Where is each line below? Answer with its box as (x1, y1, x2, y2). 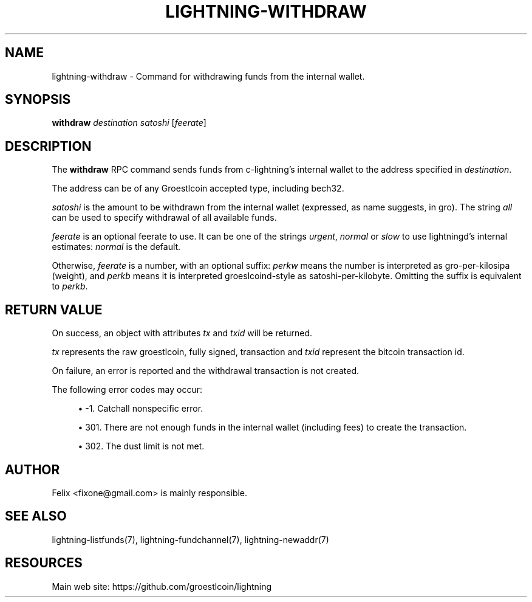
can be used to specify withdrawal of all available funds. (52, 212, 277, 223)
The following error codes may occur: (52, 384, 202, 395)
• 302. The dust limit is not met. (78, 441, 205, 452)
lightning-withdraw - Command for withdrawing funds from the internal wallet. (52, 71, 365, 81)
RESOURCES (5, 555, 83, 571)
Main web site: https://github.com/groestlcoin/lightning (52, 581, 272, 592)
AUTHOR (5, 462, 60, 477)
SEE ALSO (5, 508, 67, 524)
